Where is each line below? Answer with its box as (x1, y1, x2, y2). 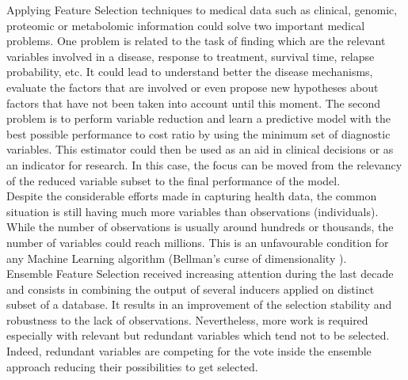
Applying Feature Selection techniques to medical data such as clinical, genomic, (6, 2, 398, 17)
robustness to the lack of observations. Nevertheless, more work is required (6, 311, 368, 328)
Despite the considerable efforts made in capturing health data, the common (6, 188, 377, 204)
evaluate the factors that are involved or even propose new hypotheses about (6, 78, 379, 95)
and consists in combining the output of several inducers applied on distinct (6, 280, 375, 297)
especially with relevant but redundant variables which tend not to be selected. (6, 327, 390, 344)
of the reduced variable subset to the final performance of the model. (6, 172, 341, 188)
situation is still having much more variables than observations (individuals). (6, 203, 379, 219)
